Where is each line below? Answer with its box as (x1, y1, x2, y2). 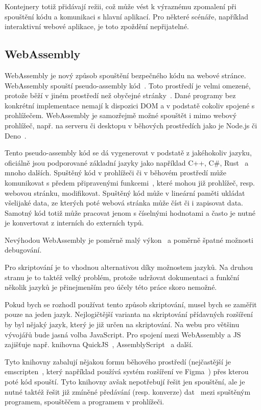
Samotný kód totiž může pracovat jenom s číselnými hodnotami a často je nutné (5, 207, 256, 218)
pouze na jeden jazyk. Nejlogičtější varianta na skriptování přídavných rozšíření (5, 309, 253, 320)
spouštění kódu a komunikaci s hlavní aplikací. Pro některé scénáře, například (5, 11, 249, 21)
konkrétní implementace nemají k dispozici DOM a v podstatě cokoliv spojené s (5, 100, 255, 110)
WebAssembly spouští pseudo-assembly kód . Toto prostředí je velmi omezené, (5, 80, 251, 90)
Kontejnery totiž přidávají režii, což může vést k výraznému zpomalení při (5, 1, 236, 11)
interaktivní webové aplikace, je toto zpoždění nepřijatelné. (5, 21, 189, 32)
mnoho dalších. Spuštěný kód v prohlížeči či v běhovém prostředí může (5, 167, 226, 178)
